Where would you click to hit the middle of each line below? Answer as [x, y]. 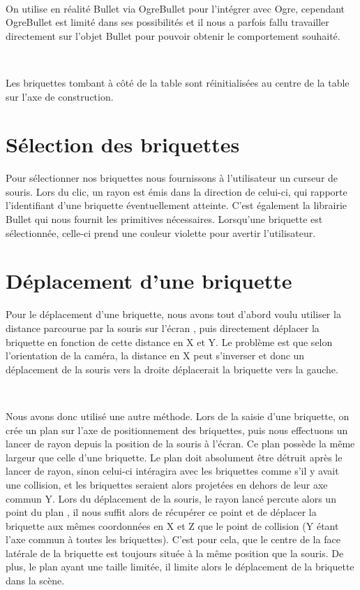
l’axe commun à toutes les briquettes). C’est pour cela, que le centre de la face [173, 539]
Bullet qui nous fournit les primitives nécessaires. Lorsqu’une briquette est [164, 219]
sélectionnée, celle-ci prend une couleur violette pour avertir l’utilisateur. [161, 232]
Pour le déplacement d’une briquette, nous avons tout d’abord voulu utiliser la [173, 314]
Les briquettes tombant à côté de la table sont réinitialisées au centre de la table [178, 82]
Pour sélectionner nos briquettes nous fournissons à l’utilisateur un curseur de [172, 178]
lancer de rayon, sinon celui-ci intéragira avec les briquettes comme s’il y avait [172, 471]
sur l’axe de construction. [60, 96]
